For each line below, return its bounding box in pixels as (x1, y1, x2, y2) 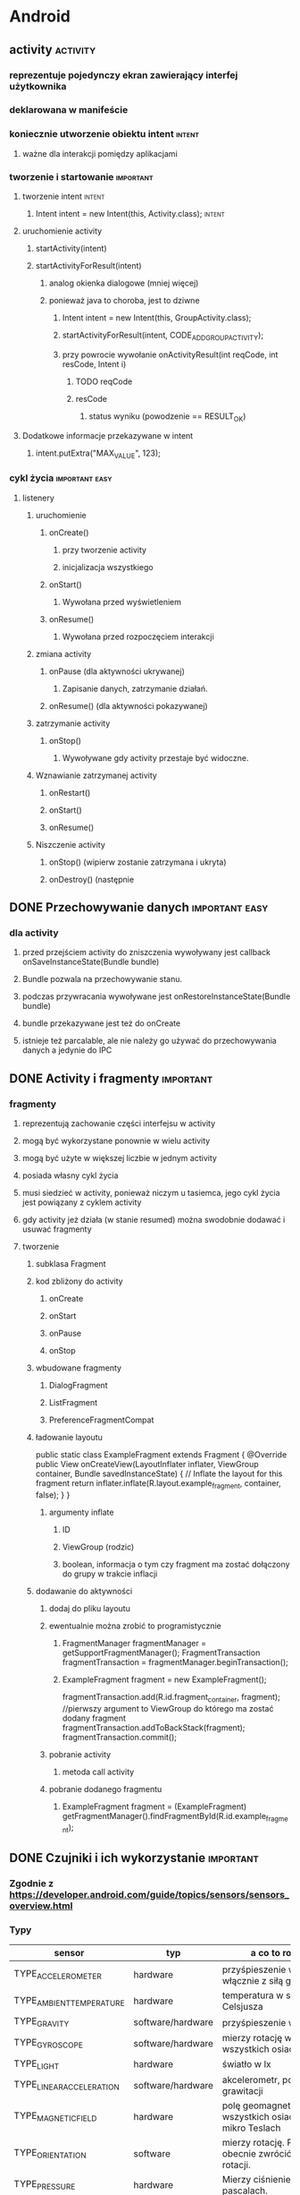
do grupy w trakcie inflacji (62, 1568, 158, 1579)
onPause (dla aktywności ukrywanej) (48, 665, 186, 677)
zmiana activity (35, 648, 92, 659)
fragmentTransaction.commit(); (62, 1731, 177, 1742)
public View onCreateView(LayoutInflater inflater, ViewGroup (35, 1459, 259, 1470)
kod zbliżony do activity (35, 1276, 123, 1286)
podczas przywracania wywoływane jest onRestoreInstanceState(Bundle (21, 991, 291, 1002)
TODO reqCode (75, 376, 133, 387)
